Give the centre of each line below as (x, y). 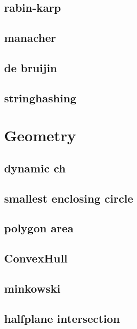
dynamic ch (35, 168)
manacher (30, 38)
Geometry (40, 135)
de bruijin (31, 67)
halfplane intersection (62, 318)
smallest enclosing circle (69, 198)
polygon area (39, 228)
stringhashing (40, 97)
